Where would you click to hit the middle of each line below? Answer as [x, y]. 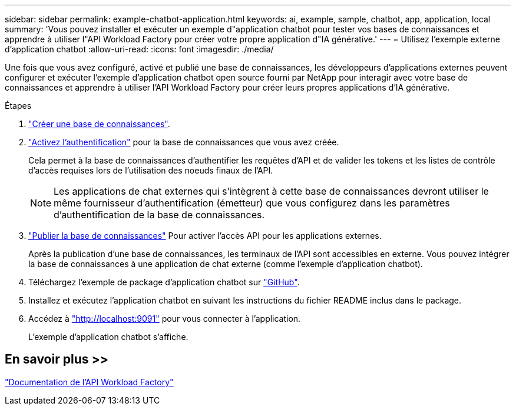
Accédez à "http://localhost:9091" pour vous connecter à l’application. [165, 319]
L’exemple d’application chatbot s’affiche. [108, 337]
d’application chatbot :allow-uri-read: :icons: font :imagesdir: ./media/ [139, 49]
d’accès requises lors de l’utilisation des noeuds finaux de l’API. [151, 170]
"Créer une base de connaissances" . [99, 124]
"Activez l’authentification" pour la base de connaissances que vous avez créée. [184, 142]
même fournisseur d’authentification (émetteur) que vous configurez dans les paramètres [252, 203]
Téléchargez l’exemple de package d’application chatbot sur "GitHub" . [164, 282]
